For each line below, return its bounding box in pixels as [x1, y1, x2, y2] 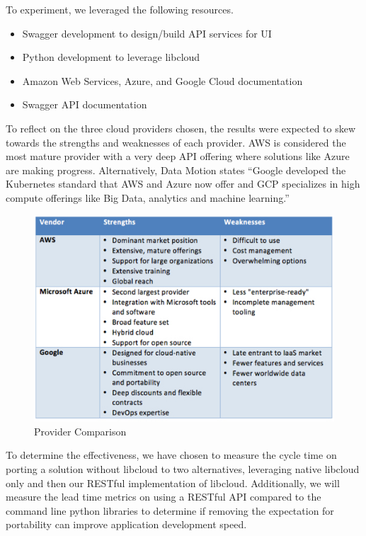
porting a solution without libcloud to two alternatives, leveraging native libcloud [6, 462, 360, 477]
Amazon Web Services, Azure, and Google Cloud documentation [22, 73, 303, 88]
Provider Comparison [34, 423, 127, 438]
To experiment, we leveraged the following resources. [6, 2, 234, 16]
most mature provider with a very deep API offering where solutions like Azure [6, 149, 350, 164]
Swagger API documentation [22, 97, 147, 112]
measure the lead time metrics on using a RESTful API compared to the [6, 489, 321, 504]
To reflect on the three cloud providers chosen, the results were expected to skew [6, 120, 356, 135]
